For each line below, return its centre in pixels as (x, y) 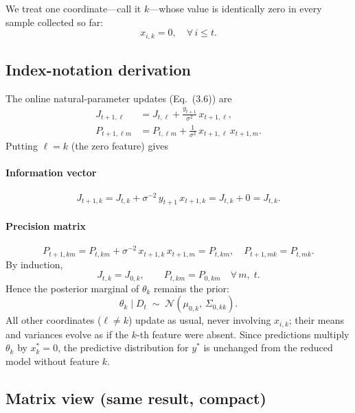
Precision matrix (46, 226)
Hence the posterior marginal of (72, 288)
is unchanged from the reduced (268, 347)
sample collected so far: (55, 22)
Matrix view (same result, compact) (136, 398)
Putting (22, 146)
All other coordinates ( (54, 320)
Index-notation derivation (98, 70)
